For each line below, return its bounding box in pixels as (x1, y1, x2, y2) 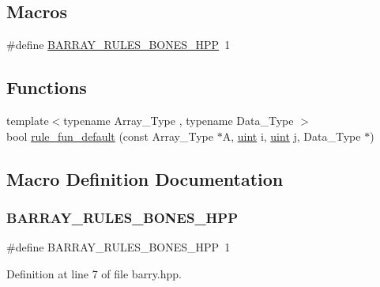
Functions (6, 75, 87, 100)
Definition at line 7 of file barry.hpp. (6, 265, 182, 281)
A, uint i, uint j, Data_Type (222, 127, 361, 144)
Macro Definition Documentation (6, 166, 284, 191)
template (6, 112, 49, 128)
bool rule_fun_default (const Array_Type (6, 127, 213, 144)
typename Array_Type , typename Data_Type (63, 112, 294, 128)
